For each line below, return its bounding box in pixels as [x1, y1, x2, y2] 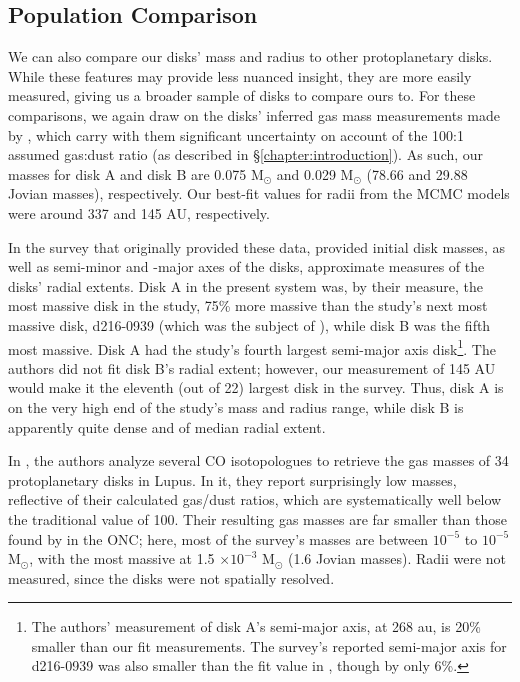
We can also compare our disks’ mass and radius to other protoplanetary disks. [8, 46, 493, 67]
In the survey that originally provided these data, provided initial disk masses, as [8, 236, 505, 257]
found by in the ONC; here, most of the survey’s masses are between [8, 528, 429, 549]
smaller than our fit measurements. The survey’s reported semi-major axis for [31, 635, 507, 656]
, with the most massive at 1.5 [29, 548, 215, 569]
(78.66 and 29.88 [366, 163, 468, 184]
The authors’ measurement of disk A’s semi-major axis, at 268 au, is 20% [31, 616, 481, 637]
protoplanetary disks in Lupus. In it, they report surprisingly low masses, [8, 469, 457, 490]
